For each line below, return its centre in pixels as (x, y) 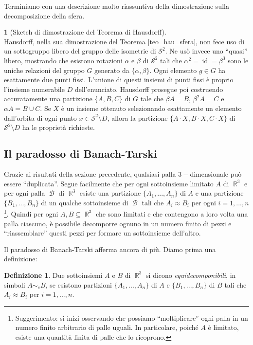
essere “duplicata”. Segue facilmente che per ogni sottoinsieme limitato (109, 183)
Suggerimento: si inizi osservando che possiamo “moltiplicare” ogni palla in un (132, 318)
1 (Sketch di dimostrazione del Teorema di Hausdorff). (85, 32)
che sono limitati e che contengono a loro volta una (172, 213)
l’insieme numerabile (34, 89)
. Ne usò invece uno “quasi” (206, 51)
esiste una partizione (110, 193)
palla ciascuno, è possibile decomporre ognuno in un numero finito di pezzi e (118, 223)
